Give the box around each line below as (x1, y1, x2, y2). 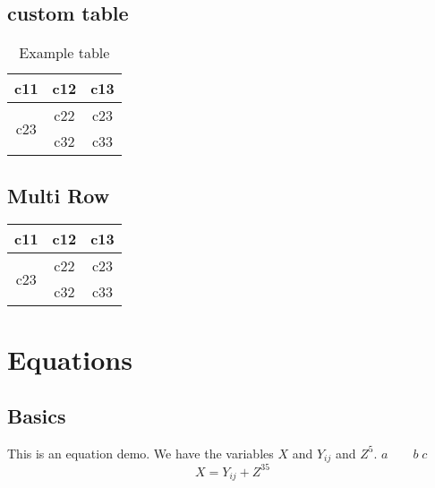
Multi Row (7, 181, 110, 209)
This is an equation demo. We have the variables (7, 443, 274, 462)
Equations (7, 340, 132, 377)
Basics (7, 402, 66, 430)
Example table (19, 42, 110, 64)
